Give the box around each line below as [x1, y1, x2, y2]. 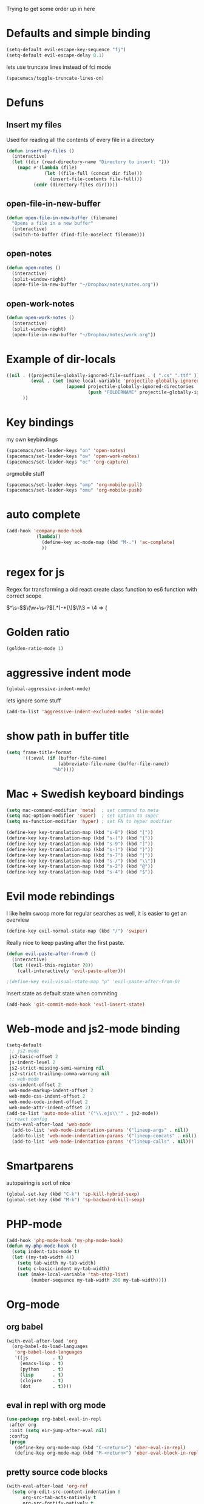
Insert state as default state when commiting [6, 990, 118, 997]
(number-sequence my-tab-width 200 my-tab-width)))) [30, 1277, 167, 1283]
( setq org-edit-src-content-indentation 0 [12, 1489, 121, 1495]
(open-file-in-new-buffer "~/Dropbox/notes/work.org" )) [12, 331, 156, 337]
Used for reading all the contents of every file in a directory [6, 136, 154, 143]
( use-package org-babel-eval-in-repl [6, 1416, 102, 1422]
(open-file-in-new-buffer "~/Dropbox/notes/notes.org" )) [12, 281, 159, 288]
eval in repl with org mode [6, 1400, 106, 1410]
